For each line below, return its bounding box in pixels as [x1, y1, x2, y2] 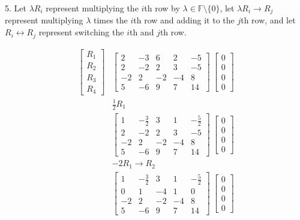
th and [129, 26, 154, 38]
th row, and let [241, 14, 296, 26]
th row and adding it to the [133, 14, 235, 26]
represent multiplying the [46, 2, 139, 14]
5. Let [5, 2, 26, 14]
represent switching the [38, 26, 124, 38]
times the [93, 14, 128, 26]
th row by [144, 2, 180, 14]
